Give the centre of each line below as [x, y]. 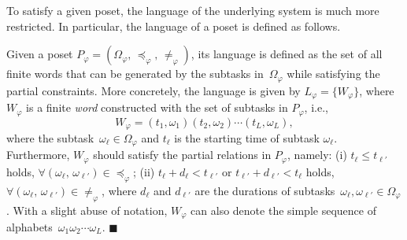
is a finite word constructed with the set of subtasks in [157, 107]
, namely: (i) [317, 155]
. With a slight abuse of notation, [87, 210]
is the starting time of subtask [247, 138]
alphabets [30, 226]
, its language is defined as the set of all [287, 54]
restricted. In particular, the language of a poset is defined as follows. [174, 26]
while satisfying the [333, 74]
